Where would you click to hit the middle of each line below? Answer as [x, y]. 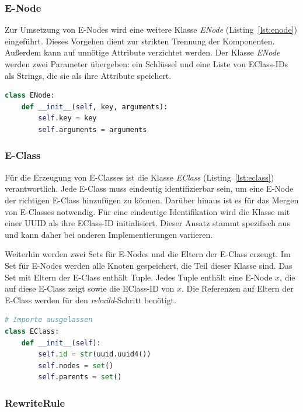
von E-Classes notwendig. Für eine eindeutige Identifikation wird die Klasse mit [147, 211]
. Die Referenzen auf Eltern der [238, 288]
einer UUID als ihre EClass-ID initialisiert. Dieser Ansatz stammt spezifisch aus [147, 223]
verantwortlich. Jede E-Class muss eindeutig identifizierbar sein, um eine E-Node [149, 188]
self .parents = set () [80, 377]
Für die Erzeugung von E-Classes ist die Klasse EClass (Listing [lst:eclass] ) [140, 177]
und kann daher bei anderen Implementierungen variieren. [109, 234]
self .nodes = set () [76, 366]
